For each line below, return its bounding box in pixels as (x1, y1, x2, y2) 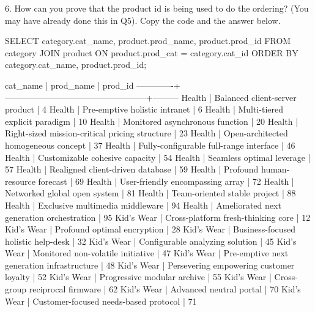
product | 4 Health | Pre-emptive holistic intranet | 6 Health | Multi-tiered (5, 103, 284, 116)
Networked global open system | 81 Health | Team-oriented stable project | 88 (5, 187, 296, 199)
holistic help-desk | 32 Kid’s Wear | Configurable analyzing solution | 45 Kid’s (5, 234, 297, 247)
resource (5, 174, 35, 187)
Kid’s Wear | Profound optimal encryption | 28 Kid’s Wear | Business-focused (5, 223, 296, 236)
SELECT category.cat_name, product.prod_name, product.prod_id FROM (5, 34, 291, 47)
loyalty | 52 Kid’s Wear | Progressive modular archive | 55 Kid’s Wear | (5, 270, 272, 283)
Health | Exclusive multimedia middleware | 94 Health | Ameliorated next (5, 198, 281, 211)
